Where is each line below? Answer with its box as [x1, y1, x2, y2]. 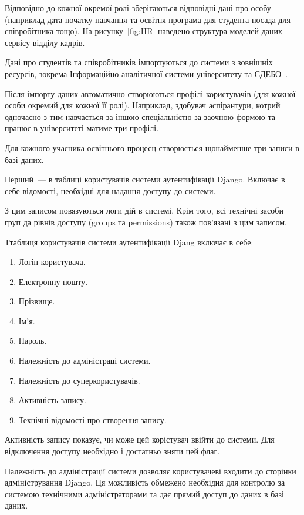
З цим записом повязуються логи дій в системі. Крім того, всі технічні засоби [5, 204, 283, 217]
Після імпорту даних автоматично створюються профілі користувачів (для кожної [5, 87, 296, 99]
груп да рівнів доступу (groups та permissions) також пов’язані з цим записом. [5, 215, 287, 228]
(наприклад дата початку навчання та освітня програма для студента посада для [5, 13, 291, 25]
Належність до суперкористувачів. [18, 374, 140, 386]
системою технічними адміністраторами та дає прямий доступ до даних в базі [5, 487, 284, 500]
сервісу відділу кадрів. [5, 36, 85, 48]
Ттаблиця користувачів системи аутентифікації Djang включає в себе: [5, 235, 254, 248]
